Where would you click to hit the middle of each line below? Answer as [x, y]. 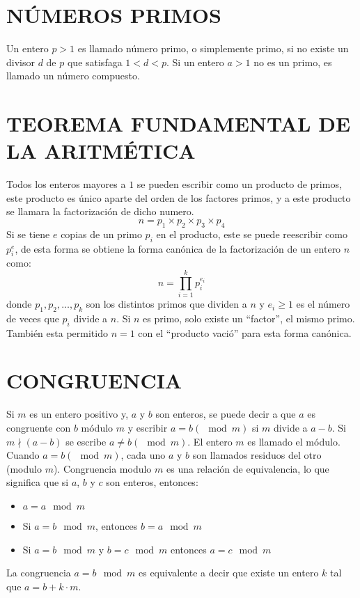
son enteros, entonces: [152, 482]
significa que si [38, 482]
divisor [21, 62]
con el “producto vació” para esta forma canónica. [245, 332]
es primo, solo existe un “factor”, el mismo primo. [249, 318]
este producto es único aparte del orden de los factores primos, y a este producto [179, 197]
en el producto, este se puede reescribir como [252, 234]
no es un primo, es [293, 62]
